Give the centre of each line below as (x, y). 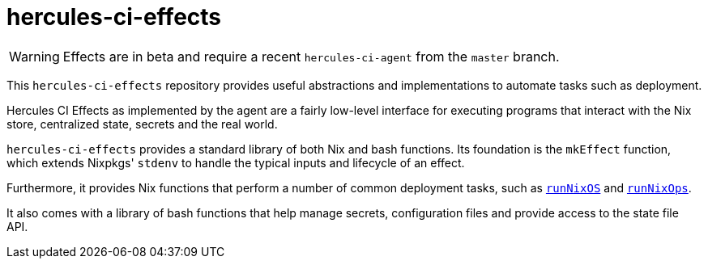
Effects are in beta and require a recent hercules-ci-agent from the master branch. (311, 56)
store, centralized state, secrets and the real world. (142, 124)
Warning (34, 56)
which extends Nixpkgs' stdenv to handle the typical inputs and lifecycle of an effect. (236, 162)
